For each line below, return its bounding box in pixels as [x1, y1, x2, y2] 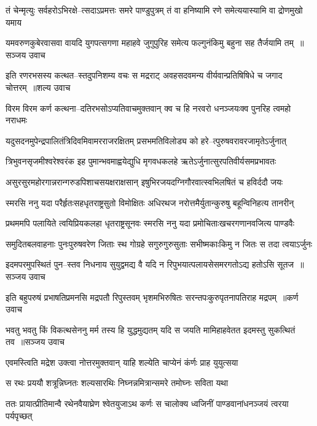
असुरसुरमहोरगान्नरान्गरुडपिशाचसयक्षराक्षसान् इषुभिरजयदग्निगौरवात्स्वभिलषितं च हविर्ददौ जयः [6, 175, 283, 188]
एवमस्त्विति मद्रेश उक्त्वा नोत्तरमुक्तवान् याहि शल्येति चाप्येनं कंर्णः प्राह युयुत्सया [6, 355, 238, 368]
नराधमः [6, 114, 28, 126]
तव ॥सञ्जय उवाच [6, 335, 65, 348]
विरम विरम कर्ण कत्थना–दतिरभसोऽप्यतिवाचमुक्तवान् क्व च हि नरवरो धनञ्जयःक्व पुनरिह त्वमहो [6, 101, 291, 114]
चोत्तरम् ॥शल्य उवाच [6, 80, 71, 93]
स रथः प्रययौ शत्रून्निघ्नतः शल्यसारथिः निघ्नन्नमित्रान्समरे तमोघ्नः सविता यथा [6, 376, 229, 389]
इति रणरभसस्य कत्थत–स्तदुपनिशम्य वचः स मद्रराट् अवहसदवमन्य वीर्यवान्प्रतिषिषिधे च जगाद [6, 69, 283, 82]
